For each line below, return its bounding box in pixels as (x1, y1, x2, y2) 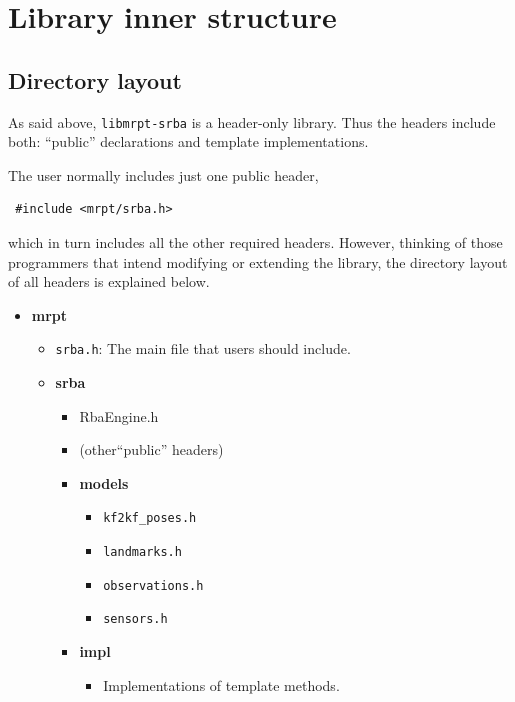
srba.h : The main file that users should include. (55, 338, 351, 359)
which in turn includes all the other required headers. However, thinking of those (8, 232, 503, 253)
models (79, 472, 129, 493)
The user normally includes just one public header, (8, 164, 319, 185)
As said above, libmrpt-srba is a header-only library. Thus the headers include (8, 111, 496, 132)
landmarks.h (103, 545, 182, 560)
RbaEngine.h (79, 405, 159, 426)
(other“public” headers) (79, 439, 224, 460)
